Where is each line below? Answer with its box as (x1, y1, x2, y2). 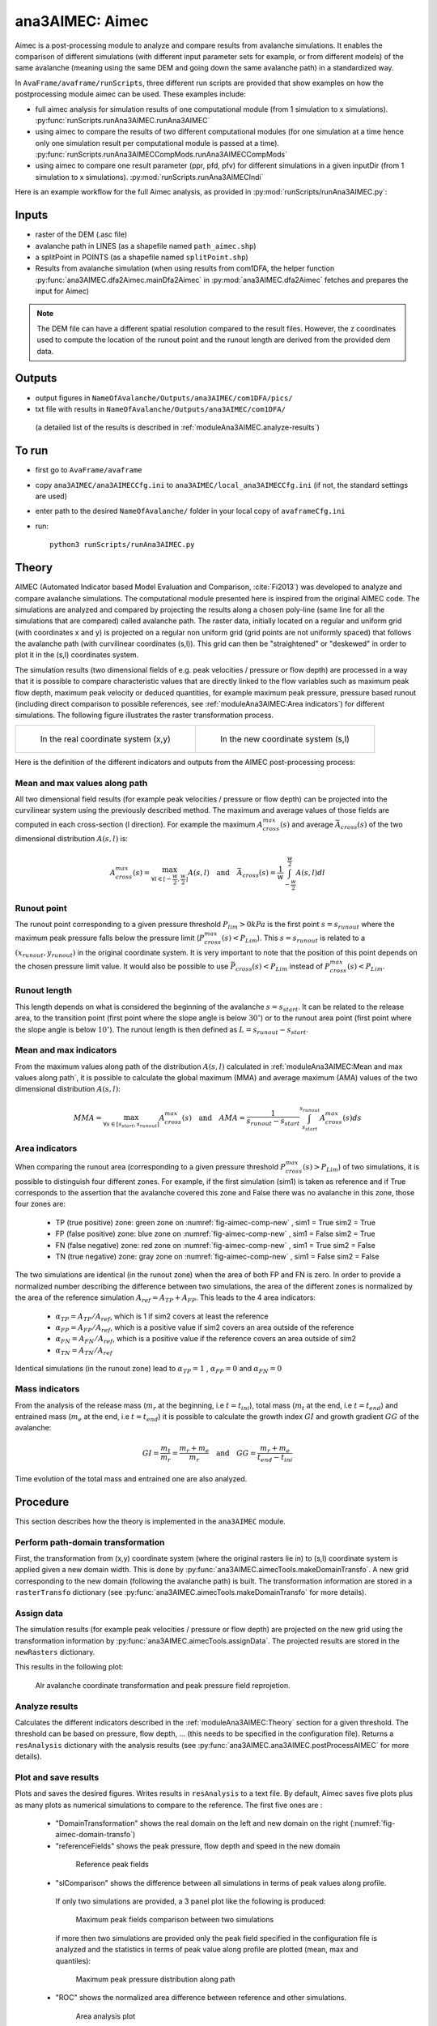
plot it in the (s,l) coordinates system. (15, 650, 139, 660)
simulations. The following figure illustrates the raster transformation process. (15, 710, 274, 720)
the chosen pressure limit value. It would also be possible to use (15, 961, 229, 972)
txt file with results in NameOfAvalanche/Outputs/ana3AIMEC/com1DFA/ (35, 404, 286, 413)
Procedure (15, 1495, 70, 1509)
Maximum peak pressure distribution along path (75, 1974, 235, 1984)
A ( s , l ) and (187, 868, 231, 877)
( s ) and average (279, 819, 333, 829)
